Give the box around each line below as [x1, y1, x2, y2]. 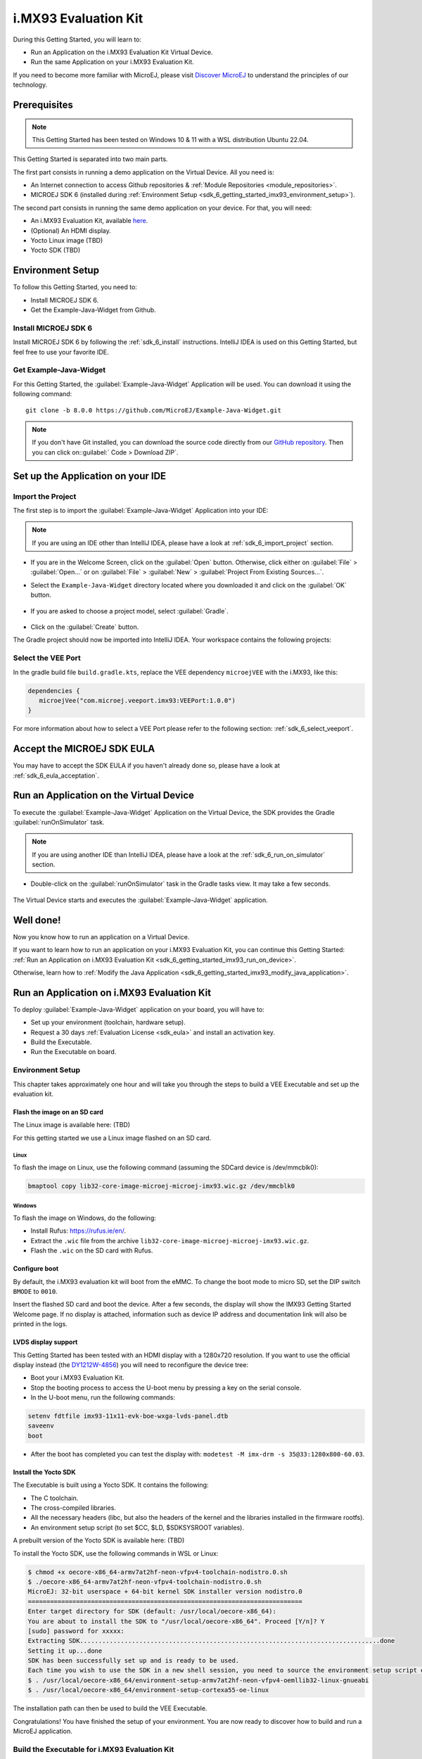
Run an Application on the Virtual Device [13, 789, 195, 801]
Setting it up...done [27, 1646, 103, 1655]
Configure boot [13, 1264, 59, 1273]
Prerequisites [13, 99, 73, 110]
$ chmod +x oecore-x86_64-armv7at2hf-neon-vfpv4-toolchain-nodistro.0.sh [27, 1568, 288, 1576]
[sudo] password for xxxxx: [27, 1627, 124, 1635]
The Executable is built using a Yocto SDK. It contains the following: [13, 1481, 209, 1490]
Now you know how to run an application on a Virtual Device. [13, 932, 190, 941]
